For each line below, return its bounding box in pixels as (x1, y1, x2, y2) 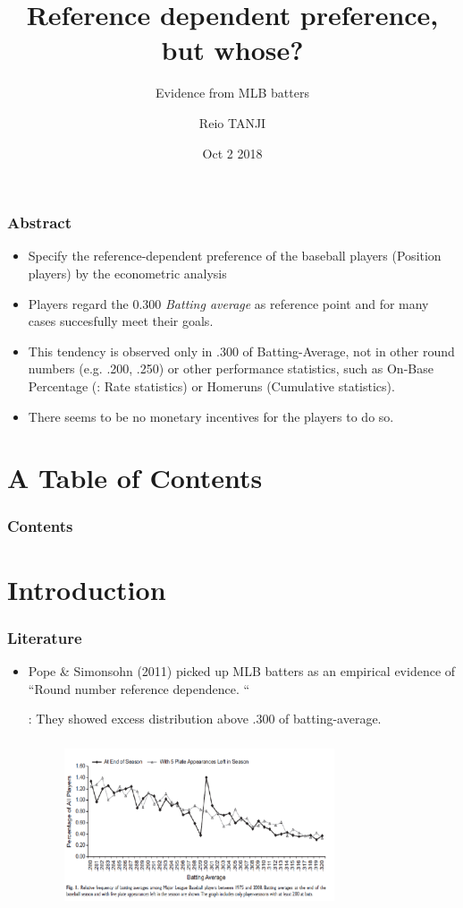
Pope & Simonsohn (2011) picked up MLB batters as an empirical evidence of (28, 661, 456, 680)
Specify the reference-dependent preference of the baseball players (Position (28, 246, 442, 265)
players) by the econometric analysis (28, 263, 227, 282)
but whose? (161, 31, 304, 68)
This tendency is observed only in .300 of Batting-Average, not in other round (28, 341, 455, 360)
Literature (7, 626, 82, 648)
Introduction (7, 570, 166, 607)
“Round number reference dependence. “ (28, 679, 250, 698)
